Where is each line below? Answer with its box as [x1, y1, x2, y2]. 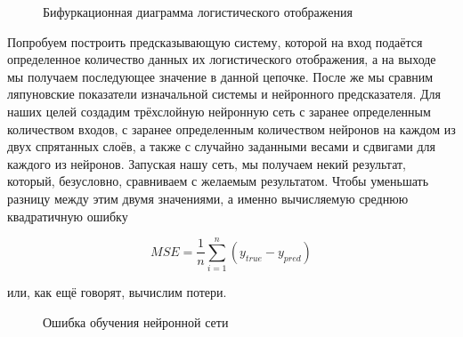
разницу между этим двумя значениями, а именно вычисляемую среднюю [7, 189, 409, 207]
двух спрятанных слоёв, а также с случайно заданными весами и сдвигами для [7, 137, 436, 156]
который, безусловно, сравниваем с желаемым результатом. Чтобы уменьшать [7, 172, 429, 190]
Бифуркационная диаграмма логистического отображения [43, 3, 353, 20]
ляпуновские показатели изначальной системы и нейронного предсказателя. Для [7, 84, 441, 103]
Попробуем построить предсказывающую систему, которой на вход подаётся [7, 32, 423, 51]
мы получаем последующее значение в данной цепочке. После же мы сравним [7, 67, 434, 85]
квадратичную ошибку [7, 206, 128, 225]
